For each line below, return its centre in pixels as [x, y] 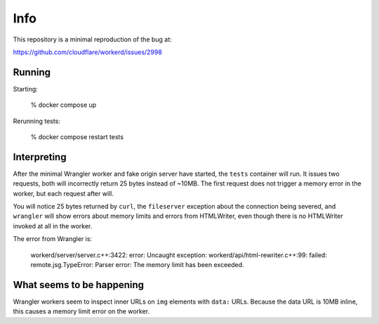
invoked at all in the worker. [53, 226]
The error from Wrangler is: [53, 239]
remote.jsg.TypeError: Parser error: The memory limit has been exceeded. [138, 265]
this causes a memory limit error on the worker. [81, 311]
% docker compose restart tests [77, 137]
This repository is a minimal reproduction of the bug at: [92, 39]
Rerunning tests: [37, 121]
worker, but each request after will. [63, 193]
